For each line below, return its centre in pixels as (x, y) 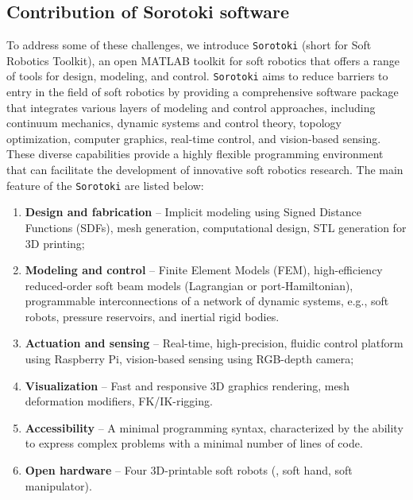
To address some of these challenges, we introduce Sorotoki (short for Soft (189, 45)
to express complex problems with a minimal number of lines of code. (194, 443)
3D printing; (55, 243)
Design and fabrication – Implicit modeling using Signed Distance (193, 212)
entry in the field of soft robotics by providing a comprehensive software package (203, 92)
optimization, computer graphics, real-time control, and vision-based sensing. (194, 138)
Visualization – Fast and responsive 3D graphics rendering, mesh (187, 385)
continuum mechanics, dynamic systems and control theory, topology (174, 123)
